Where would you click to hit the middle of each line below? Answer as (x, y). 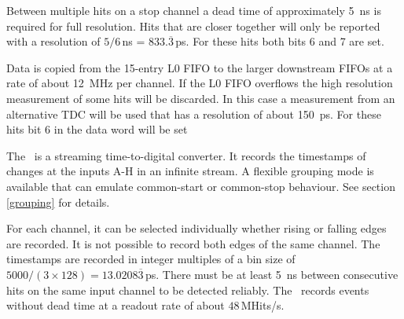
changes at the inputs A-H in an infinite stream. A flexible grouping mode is (190, 171)
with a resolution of (53, 41)
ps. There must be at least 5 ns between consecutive (272, 274)
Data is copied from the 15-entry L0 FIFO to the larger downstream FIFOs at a (200, 67)
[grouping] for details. (58, 202)
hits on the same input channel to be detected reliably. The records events (188, 290)
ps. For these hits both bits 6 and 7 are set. (280, 41)
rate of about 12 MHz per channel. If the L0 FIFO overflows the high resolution (200, 83)
